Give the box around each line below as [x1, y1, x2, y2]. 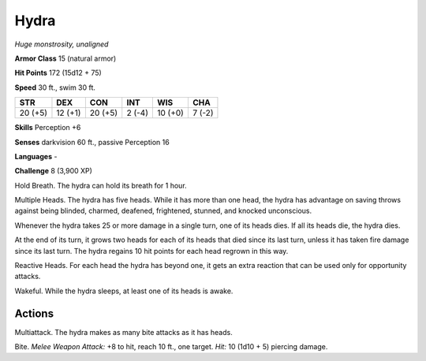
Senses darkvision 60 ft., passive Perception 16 [14, 137, 170, 147]
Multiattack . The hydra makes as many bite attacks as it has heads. [14, 327, 233, 337]
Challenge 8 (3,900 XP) [14, 166, 92, 176]
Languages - [14, 151, 58, 161]
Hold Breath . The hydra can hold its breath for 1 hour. [14, 180, 187, 190]
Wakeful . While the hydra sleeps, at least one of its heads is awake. [14, 286, 234, 296]
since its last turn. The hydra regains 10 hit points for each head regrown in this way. [14, 246, 289, 255]
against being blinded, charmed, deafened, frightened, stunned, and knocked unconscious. [14, 206, 312, 216]
